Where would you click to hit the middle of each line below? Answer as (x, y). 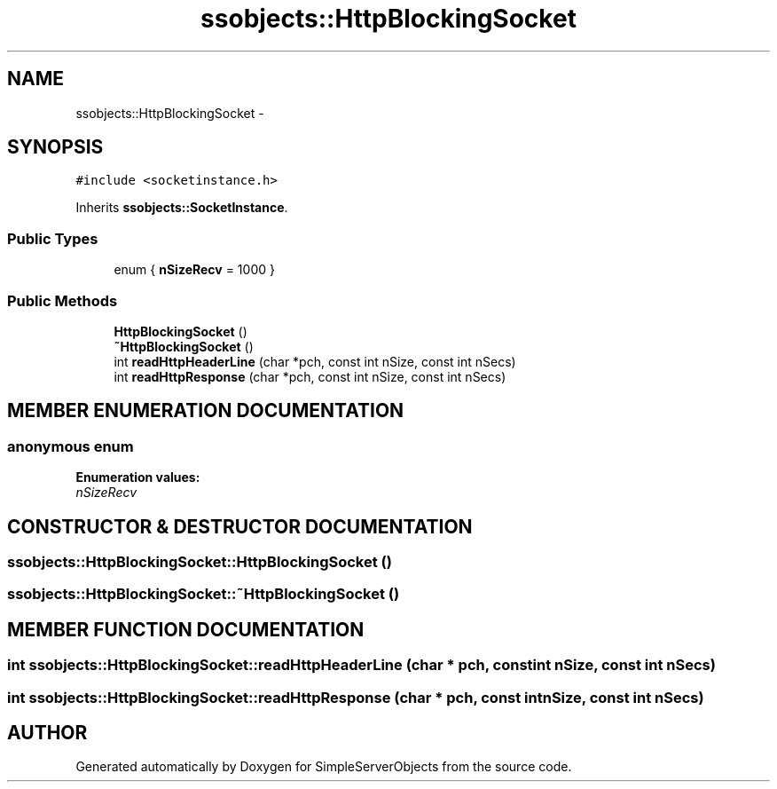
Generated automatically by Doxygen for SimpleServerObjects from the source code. (324, 767)
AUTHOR (47, 733)
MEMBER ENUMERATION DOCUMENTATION (206, 411)
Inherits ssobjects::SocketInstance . (182, 208)
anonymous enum (71, 446)
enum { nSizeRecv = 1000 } (194, 270)
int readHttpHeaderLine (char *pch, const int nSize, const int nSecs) (315, 361)
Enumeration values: (138, 477)
